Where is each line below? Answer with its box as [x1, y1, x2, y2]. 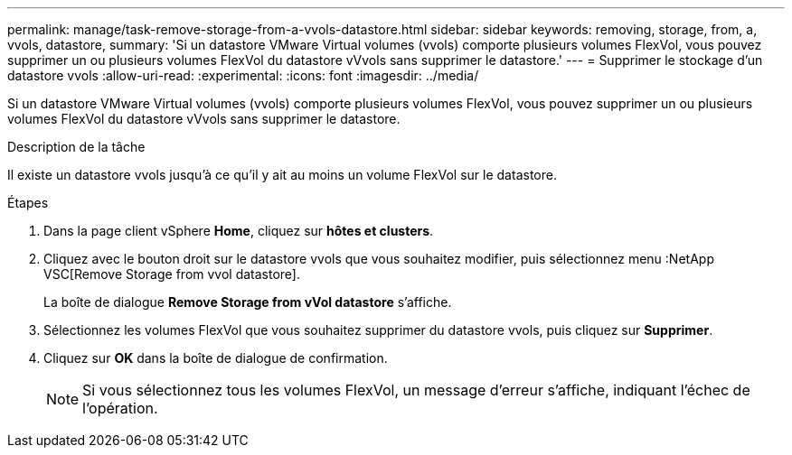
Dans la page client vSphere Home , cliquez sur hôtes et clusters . [43, 223, 434, 238]
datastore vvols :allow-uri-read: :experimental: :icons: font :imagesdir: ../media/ [7, 68, 479, 83]
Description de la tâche [7, 139, 146, 154]
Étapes [7, 195, 49, 210]
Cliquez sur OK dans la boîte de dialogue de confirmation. [43, 350, 388, 366]
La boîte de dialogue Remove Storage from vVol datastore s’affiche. [43, 294, 452, 310]
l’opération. [82, 399, 158, 417]
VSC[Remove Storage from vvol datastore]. [43, 266, 301, 282]
